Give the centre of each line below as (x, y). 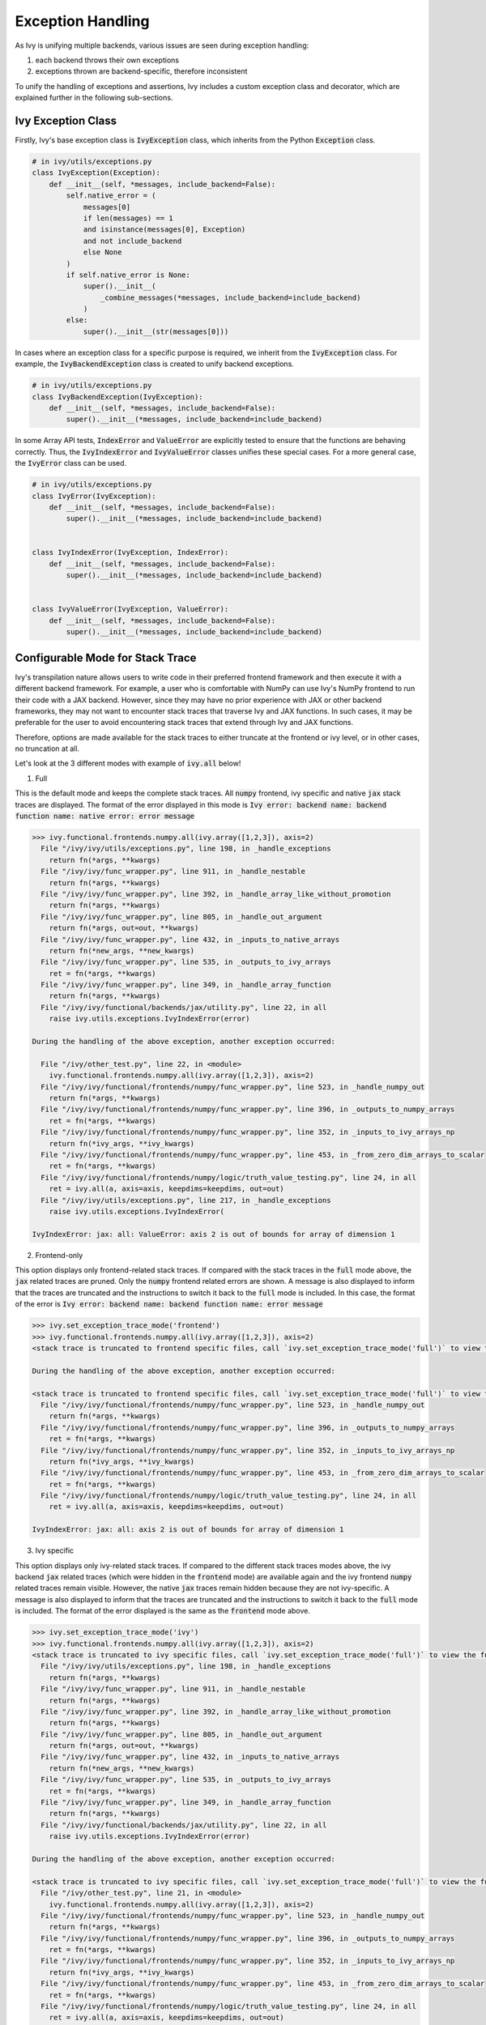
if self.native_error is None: (128, 275)
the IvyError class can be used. (71, 463)
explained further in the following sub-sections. (94, 98)
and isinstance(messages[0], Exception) (164, 230)
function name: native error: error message (105, 816)
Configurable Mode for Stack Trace (106, 657)
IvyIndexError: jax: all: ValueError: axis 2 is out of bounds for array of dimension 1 (214, 1234)
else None (102, 252)
